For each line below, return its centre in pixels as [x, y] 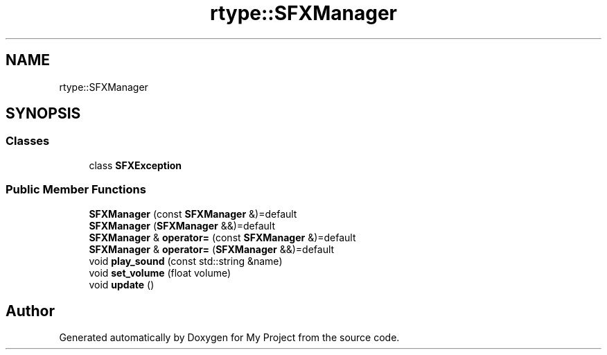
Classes [28, 141]
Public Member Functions [76, 190]
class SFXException [135, 165]
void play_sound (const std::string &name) [186, 261]
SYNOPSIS [43, 114]
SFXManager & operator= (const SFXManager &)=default [222, 237]
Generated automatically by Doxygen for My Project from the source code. [229, 338]
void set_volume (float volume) [160, 272]
